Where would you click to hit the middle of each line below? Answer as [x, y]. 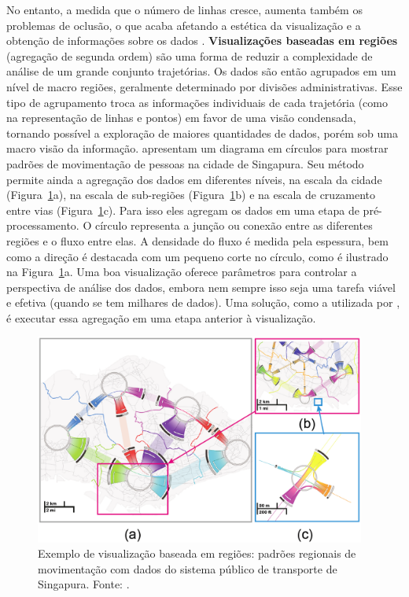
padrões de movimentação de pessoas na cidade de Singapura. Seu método [185, 163]
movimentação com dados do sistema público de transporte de [188, 568]
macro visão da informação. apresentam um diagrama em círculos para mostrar [197, 148]
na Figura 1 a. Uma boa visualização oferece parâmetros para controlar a [182, 272]
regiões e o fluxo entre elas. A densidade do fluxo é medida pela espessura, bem [197, 240]
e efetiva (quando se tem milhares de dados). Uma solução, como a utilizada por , [203, 302]
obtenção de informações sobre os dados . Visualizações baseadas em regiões [202, 41]
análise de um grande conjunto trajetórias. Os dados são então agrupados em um [201, 71]
